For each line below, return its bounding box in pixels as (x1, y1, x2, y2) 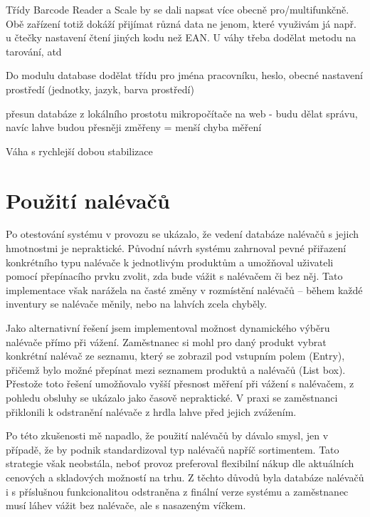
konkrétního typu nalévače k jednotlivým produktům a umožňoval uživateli (6, 254, 334, 269)
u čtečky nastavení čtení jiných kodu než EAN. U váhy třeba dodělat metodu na (6, 30, 356, 45)
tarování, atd (6, 43, 62, 58)
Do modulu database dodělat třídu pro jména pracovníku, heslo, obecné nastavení (6, 68, 363, 83)
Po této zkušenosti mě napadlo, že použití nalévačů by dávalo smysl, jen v (6, 428, 329, 443)
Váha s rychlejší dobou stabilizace (6, 143, 153, 158)
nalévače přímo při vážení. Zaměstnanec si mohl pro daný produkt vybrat (6, 334, 327, 349)
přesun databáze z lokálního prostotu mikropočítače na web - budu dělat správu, (6, 105, 358, 120)
